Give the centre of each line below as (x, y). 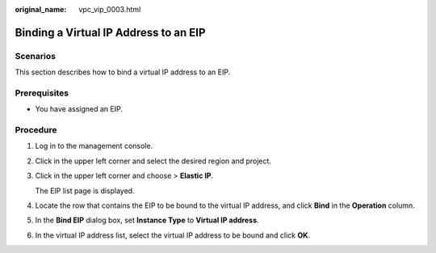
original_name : (41, 9)
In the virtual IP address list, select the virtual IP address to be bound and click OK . (173, 235)
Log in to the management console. (94, 146)
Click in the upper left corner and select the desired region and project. (153, 161)
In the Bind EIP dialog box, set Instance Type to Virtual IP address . (147, 220)
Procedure (36, 130)
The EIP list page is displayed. (85, 191)
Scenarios (36, 56)
